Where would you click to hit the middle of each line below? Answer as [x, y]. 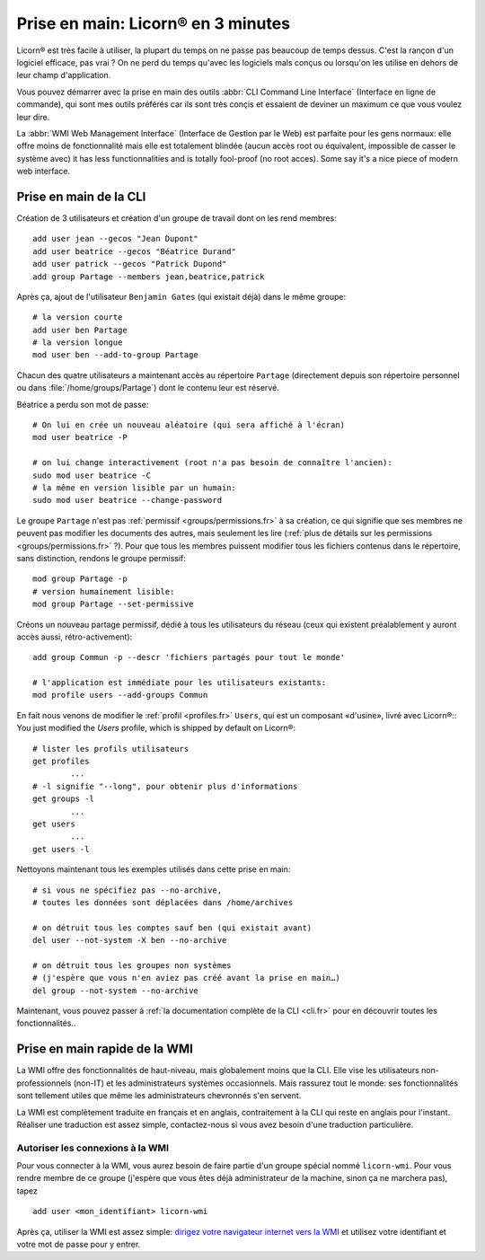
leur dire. [33, 117]
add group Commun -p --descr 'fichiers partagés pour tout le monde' [189, 657]
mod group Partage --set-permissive [113, 604]
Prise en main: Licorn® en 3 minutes [154, 23]
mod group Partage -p [80, 579]
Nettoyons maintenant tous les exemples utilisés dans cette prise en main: [154, 869]
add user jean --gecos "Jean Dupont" [116, 239]
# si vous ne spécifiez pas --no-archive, [128, 890]
